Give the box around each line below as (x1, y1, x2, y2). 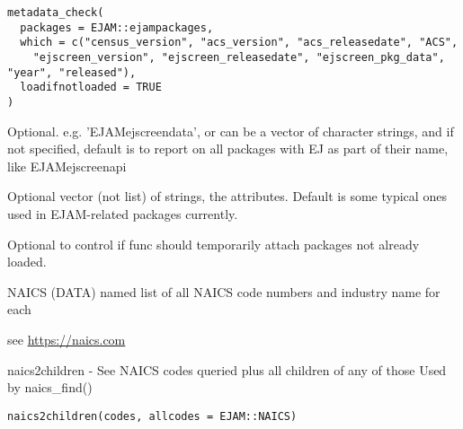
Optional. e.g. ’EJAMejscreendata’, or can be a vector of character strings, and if (7, 121, 454, 140)
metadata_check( (7, 6, 104, 19)
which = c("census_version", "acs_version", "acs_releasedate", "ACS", (20, 36, 459, 49)
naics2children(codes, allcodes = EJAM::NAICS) (7, 409, 298, 423)
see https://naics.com (7, 329, 126, 348)
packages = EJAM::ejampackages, (20, 21, 214, 34)
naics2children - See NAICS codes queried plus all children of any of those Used (7, 360, 447, 379)
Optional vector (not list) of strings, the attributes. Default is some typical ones (7, 187, 447, 206)
